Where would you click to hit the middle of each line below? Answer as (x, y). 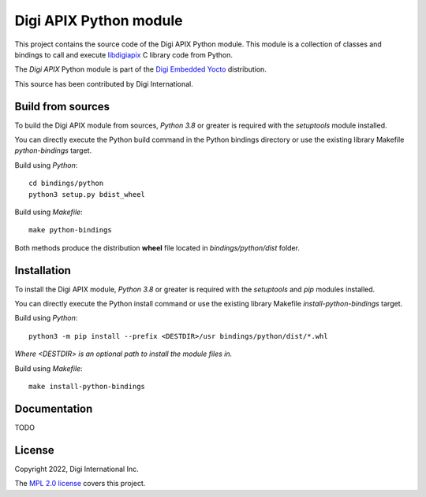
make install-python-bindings (87, 386)
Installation (43, 271)
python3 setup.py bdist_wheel (87, 194)
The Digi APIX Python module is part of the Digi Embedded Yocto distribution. (141, 69)
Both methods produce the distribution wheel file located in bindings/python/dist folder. (157, 247)
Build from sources (62, 106)
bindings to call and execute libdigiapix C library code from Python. (123, 54)
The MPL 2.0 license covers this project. (80, 484)
